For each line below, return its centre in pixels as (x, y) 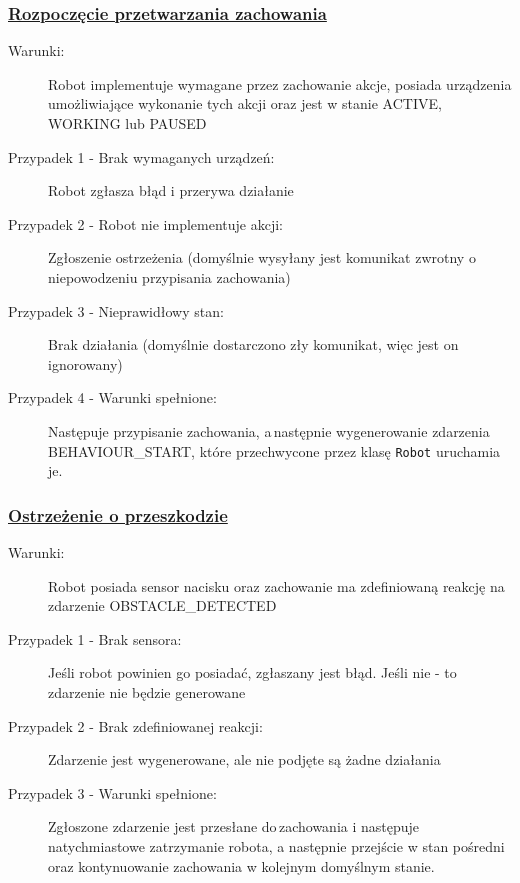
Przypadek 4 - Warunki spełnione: (112, 397)
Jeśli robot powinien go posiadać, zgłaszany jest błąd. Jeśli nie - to (252, 672)
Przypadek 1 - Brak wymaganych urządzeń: (141, 156)
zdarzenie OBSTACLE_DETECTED (162, 605)
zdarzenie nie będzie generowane (147, 691)
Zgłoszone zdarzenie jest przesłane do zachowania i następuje (234, 826)
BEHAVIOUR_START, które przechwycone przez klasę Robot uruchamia (274, 450)
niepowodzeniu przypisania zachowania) (169, 276)
